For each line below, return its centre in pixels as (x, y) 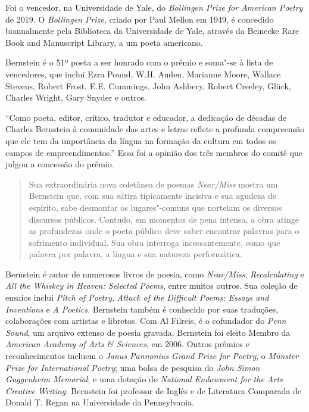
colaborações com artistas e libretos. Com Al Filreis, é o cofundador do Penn (146, 321)
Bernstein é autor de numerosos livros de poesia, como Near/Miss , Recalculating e (155, 274)
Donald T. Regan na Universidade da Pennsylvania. (100, 402)
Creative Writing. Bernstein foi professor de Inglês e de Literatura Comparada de (153, 390)
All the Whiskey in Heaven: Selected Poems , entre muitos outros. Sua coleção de (152, 285)
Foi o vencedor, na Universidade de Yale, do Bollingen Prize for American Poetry (154, 7)
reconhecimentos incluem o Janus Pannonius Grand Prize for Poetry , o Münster (152, 356)
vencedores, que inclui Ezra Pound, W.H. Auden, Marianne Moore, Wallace (143, 74)
